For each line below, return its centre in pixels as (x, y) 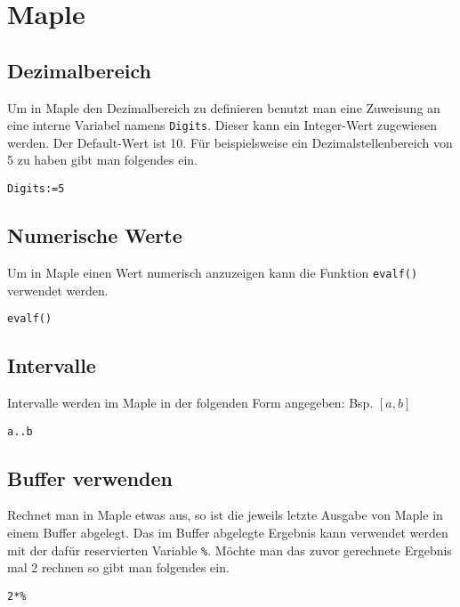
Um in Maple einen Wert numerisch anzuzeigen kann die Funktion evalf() (213, 272)
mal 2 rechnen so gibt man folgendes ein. (118, 567)
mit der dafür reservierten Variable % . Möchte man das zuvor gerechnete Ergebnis (230, 550)
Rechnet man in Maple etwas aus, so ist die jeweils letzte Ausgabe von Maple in (225, 515)
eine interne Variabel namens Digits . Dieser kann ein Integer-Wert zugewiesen (222, 125)
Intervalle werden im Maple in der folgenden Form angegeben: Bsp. (190, 402)
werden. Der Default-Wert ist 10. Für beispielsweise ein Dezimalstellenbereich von (230, 142)
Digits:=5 (36, 189)
